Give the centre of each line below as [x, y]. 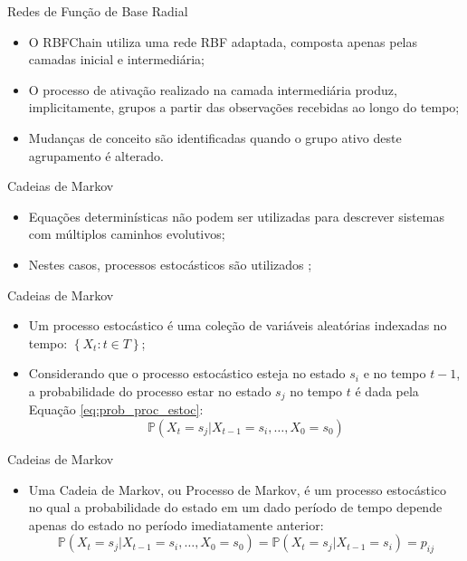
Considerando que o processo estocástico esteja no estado [187, 373]
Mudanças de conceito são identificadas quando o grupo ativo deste [215, 137]
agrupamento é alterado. [96, 155]
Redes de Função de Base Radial [98, 11]
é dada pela [387, 390]
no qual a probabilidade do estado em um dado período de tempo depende [235, 507]
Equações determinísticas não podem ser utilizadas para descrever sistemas [236, 216]
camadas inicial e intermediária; [117, 59]
